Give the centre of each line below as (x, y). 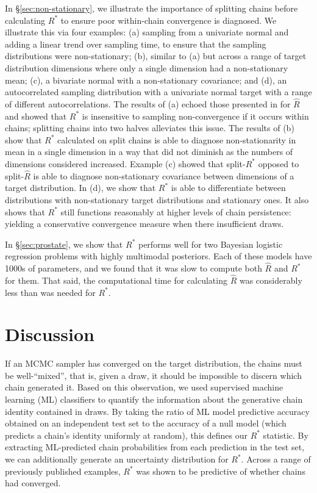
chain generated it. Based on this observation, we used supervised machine (144, 387)
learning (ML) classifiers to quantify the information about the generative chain (154, 399)
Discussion (50, 334)
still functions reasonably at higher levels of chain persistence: (176, 211)
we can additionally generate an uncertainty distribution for (117, 459)
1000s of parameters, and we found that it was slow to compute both (134, 268)
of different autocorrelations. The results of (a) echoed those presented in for (148, 103)
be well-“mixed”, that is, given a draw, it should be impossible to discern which (153, 375)
